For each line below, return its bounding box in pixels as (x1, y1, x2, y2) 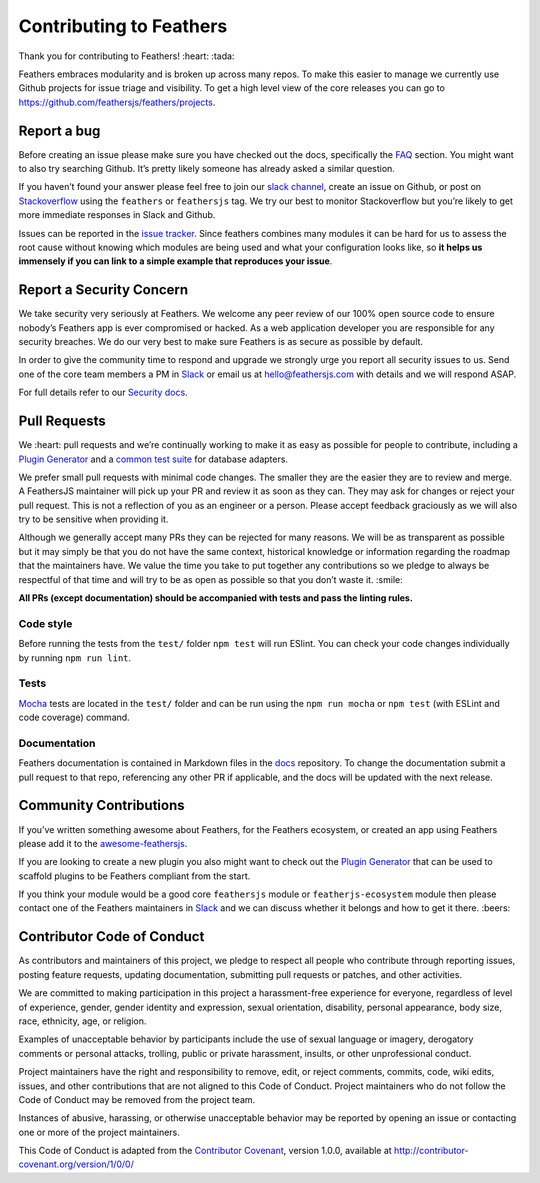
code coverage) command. (18, 711, 130, 724)
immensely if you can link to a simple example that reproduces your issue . (18, 255, 333, 267)
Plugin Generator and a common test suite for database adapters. (18, 453, 289, 465)
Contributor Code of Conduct (18, 928, 205, 945)
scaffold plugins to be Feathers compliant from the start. (18, 870, 251, 882)
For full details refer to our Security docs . (18, 386, 189, 399)
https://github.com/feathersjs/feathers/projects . (18, 96, 216, 108)
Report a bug (18, 122, 101, 139)
